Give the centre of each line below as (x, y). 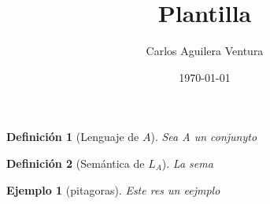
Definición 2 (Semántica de (76, 163)
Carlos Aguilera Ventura (205, 51)
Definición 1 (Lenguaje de (73, 137)
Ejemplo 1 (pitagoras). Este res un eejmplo (113, 189)
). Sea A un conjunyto (204, 137)
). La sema (187, 163)
